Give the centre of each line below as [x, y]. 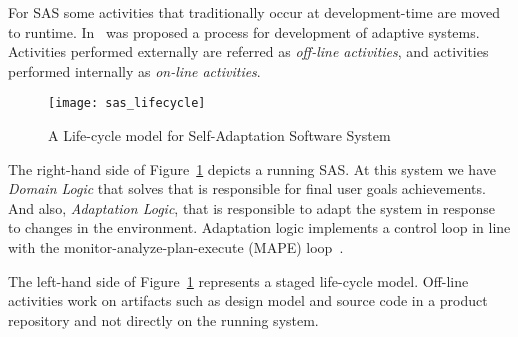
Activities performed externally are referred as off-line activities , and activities [248, 51]
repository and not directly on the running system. [163, 319]
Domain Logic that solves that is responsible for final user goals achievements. [247, 188]
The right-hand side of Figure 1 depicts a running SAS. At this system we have [252, 168]
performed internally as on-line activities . [134, 70]
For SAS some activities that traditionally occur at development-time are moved [254, 12]
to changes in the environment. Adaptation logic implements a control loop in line [259, 227]
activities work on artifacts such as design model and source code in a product [248, 300]
